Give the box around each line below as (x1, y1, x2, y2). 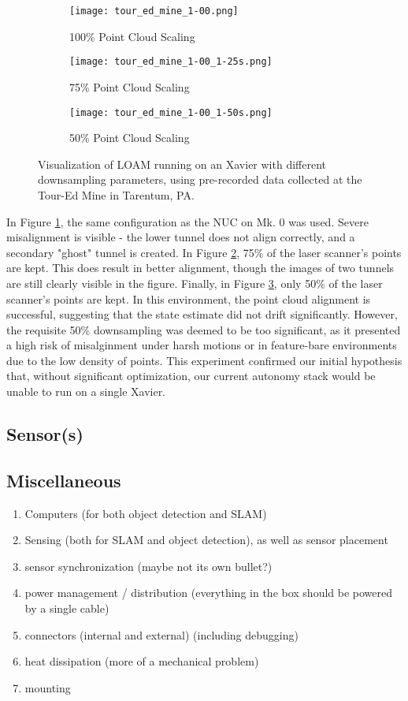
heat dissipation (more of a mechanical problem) (24, 653, 259, 669)
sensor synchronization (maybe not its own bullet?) (24, 557, 273, 574)
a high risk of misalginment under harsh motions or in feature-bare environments (6, 337, 397, 353)
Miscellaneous (6, 468, 121, 492)
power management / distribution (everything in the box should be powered (24, 584, 393, 601)
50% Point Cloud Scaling (69, 129, 190, 146)
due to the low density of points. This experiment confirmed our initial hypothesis (6, 352, 402, 368)
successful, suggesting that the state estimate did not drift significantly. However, (6, 306, 398, 323)
